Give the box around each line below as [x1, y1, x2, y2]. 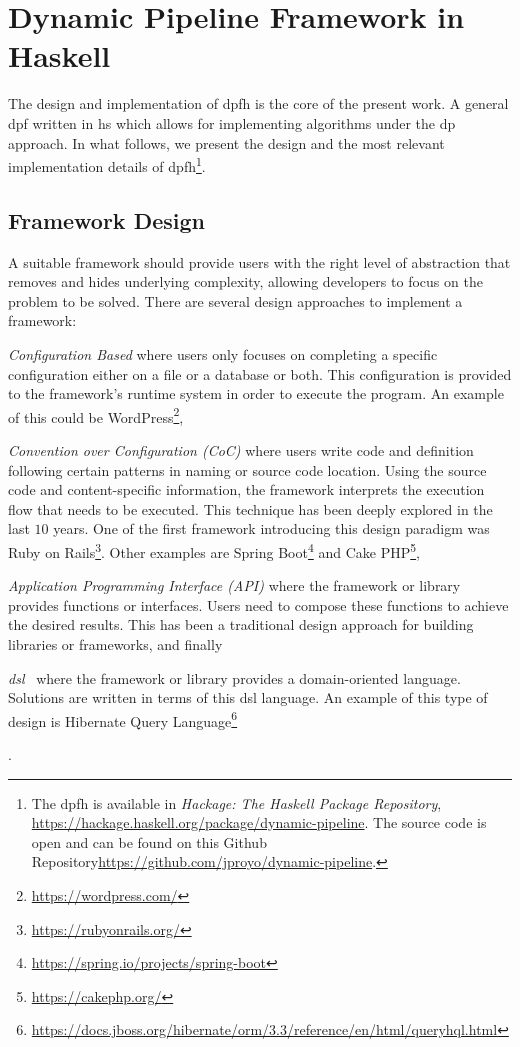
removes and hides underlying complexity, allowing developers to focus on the [8, 271, 483, 292]
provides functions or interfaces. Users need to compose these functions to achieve [8, 594, 509, 615]
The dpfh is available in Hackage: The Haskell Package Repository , [31, 792, 442, 813]
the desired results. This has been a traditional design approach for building [8, 614, 474, 635]
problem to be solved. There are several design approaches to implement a [8, 290, 463, 311]
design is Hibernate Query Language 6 [8, 707, 238, 731]
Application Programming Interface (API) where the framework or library [8, 575, 461, 596]
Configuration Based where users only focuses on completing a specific [8, 343, 438, 364]
